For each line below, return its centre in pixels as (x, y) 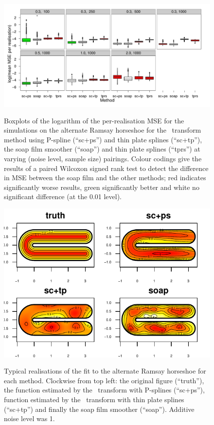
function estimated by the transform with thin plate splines (94, 399)
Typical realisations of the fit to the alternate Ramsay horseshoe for (105, 371)
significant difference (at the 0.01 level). (63, 196)
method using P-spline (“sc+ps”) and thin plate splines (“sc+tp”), (103, 139)
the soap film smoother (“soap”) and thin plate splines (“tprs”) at (102, 149)
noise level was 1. (29, 418)
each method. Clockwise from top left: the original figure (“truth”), (104, 380)
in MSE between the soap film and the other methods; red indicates (105, 178)
